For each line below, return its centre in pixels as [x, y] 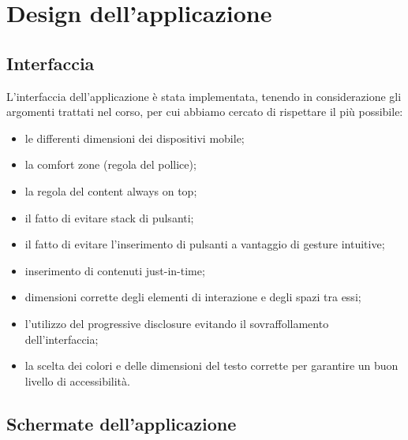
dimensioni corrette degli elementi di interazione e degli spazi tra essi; [193, 297]
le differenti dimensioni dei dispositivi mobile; [135, 138]
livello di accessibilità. [77, 380]
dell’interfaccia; [62, 339]
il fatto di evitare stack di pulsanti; [109, 217]
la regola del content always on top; [111, 190]
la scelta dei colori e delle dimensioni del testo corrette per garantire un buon [211, 365]
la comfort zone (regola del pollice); [110, 164]
